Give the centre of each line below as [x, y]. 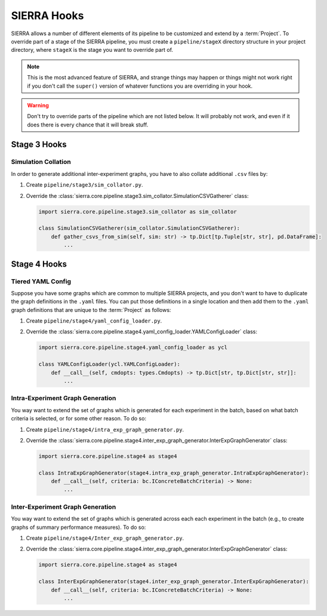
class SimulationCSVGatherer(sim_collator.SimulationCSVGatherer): [139, 228]
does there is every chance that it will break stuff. [88, 125]
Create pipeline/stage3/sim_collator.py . [84, 185]
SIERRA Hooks [47, 16]
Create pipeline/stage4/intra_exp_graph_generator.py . [105, 429]
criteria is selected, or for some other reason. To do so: [78, 419]
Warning [38, 105]
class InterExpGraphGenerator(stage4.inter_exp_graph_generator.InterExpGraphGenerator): [174, 582]
